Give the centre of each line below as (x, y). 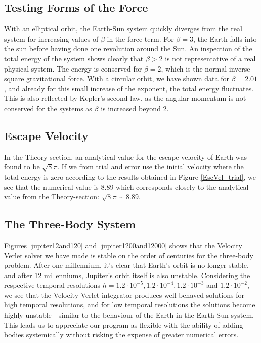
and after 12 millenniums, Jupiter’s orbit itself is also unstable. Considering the (127, 275)
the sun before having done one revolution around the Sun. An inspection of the (128, 48)
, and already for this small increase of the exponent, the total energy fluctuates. (129, 88)
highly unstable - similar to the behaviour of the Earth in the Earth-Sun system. (129, 315)
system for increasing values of (51, 38)
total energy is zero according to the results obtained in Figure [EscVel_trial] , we (130, 176)
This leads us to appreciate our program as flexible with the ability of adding (124, 324)
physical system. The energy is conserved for (73, 68)
